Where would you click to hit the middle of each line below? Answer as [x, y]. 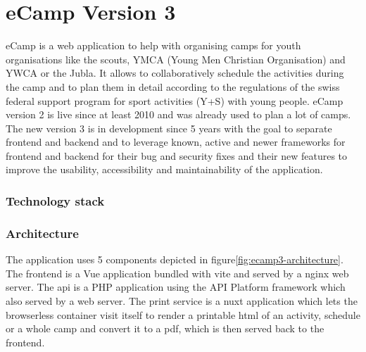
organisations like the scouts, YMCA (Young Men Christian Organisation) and [176, 59]
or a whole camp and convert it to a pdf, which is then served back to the [165, 328]
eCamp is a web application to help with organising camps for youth [153, 45]
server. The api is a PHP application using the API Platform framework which [176, 287]
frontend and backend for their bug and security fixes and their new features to [177, 155]
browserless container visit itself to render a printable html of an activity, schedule [183, 314]
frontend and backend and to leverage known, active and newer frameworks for [176, 142]
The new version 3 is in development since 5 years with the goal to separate [169, 128]
